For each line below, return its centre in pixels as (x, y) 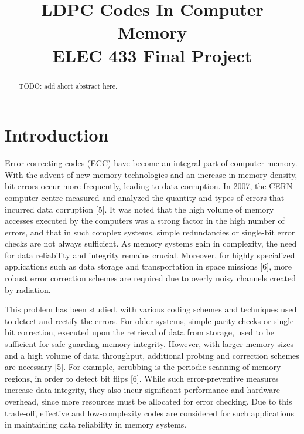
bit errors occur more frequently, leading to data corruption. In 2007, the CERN (149, 186)
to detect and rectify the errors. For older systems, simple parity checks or (138, 320)
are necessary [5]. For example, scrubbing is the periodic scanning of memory (143, 367)
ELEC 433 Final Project (152, 55)
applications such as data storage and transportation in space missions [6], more (148, 266)
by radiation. (28, 289)
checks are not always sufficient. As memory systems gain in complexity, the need (151, 243)
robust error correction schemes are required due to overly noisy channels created (150, 278)
